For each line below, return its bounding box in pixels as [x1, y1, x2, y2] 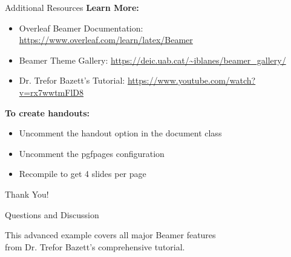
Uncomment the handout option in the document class [19, 127, 222, 139]
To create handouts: [5, 106, 90, 119]
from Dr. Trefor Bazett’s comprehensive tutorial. [5, 240, 185, 253]
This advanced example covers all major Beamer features [5, 229, 216, 241]
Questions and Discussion [5, 208, 99, 221]
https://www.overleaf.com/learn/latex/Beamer [19, 33, 193, 46]
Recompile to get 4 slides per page [19, 167, 146, 180]
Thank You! [5, 187, 49, 200]
